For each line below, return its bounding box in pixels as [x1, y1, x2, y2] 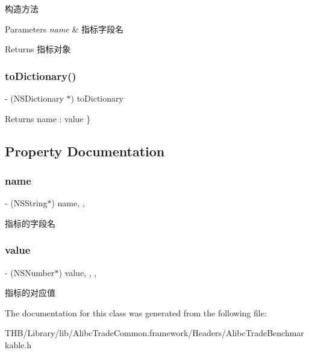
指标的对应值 [5, 286, 55, 299]
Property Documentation [5, 141, 165, 160]
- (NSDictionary [5, 92, 64, 104]
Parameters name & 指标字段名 [5, 22, 123, 35]
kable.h [5, 338, 31, 351]
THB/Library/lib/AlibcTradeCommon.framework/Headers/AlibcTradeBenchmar [5, 327, 304, 339]
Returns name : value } [5, 112, 91, 124]
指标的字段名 [5, 216, 55, 229]
